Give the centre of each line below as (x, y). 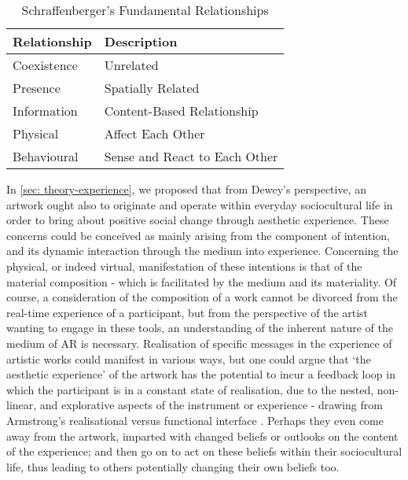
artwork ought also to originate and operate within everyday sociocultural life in (200, 204)
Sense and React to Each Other (191, 156)
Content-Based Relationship (181, 111)
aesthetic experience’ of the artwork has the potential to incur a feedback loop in (201, 374)
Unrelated (131, 65)
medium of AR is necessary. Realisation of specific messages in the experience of (199, 343)
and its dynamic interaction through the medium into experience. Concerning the (202, 251)
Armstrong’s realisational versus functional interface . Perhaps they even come (195, 420)
